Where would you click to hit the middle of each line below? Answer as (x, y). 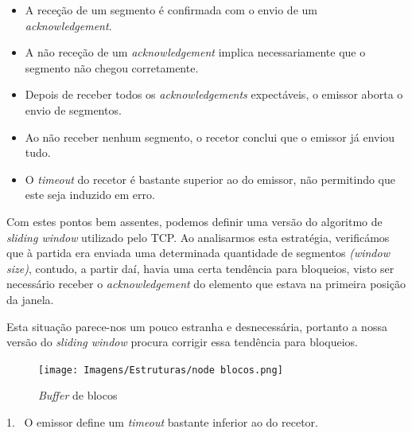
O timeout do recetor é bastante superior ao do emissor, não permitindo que (210, 179)
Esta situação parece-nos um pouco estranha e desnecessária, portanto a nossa (197, 326)
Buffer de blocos (78, 395)
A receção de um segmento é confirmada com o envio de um (171, 10)
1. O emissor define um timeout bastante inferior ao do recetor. (162, 421)
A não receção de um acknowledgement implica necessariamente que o (195, 52)
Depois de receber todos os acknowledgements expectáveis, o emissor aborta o (214, 94)
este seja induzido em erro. (90, 195)
